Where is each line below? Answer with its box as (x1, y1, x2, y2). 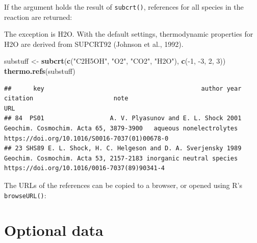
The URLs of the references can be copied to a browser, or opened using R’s (4, 179, 242, 190)
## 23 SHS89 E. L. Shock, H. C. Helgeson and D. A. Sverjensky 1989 (4, 145, 242, 152)
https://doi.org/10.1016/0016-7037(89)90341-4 (4, 165, 165, 172)
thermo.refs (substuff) (4, 66, 75, 76)
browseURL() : (4, 190, 46, 200)
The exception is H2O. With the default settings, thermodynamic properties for (4, 29, 253, 39)
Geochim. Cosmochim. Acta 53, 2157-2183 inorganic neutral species (4, 154, 238, 162)
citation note (4, 95, 128, 102)
